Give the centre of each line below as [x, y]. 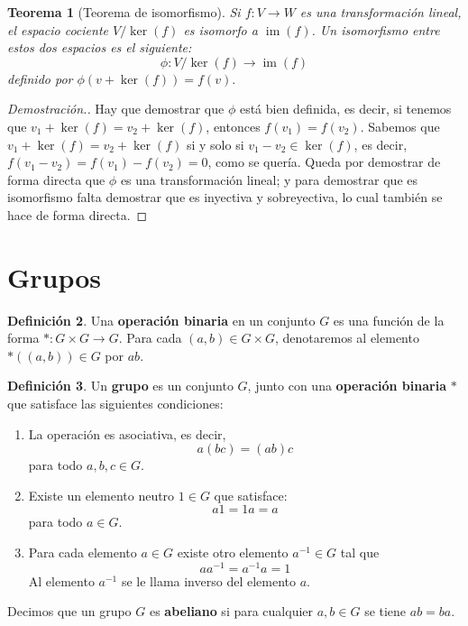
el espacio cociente [58, 29]
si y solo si [215, 144]
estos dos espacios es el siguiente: [100, 47]
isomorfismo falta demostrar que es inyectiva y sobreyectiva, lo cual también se [225, 197]
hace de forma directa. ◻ [78, 214]
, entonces [233, 126]
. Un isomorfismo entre [376, 29]
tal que [360, 552]
